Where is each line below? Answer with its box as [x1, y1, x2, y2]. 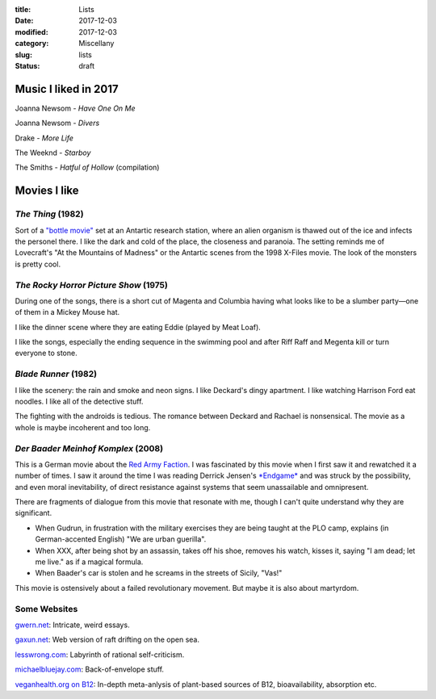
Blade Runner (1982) [15, 368, 97, 379]
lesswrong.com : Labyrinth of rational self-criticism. [15, 650, 185, 659]
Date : [15, 16, 34, 26]
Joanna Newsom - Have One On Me [15, 103, 136, 113]
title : [15, 5, 31, 14]
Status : [15, 61, 40, 70]
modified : [15, 27, 48, 36]
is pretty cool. [15, 259, 61, 269]
